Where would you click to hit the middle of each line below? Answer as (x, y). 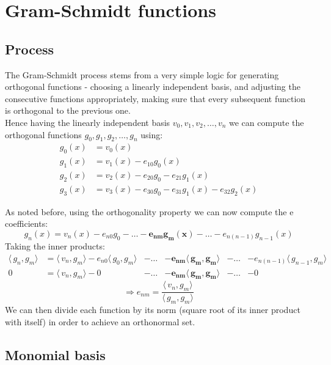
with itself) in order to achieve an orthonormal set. (100, 321)
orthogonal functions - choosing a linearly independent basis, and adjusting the (153, 87)
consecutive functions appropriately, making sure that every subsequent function (155, 98)
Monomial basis (55, 354)
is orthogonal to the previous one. (68, 110)
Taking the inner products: (55, 246)
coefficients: (27, 223)
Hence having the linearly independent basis (88, 122)
